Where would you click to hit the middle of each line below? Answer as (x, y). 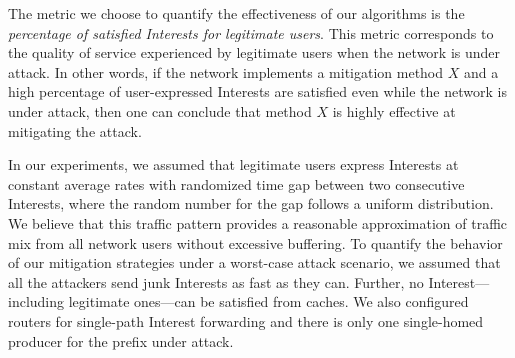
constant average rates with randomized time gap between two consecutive (236, 183)
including (36, 301)
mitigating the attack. (75, 130)
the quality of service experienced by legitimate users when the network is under (254, 52)
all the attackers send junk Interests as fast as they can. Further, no (216, 281)
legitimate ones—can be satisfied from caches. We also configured (268, 301)
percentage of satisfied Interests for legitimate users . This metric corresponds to (251, 32)
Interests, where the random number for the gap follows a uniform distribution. (251, 203)
